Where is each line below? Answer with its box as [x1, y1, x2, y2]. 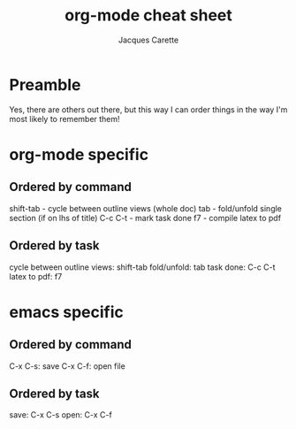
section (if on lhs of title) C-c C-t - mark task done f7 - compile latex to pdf [9, 212, 281, 223]
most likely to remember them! [9, 113, 121, 124]
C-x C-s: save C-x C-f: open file [9, 360, 125, 372]
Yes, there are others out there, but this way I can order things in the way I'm [9, 103, 288, 115]
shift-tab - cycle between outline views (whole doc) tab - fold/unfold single [9, 203, 283, 213]
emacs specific [9, 302, 124, 322]
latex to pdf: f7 [9, 271, 63, 281]
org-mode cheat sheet [65, 5, 232, 26]
